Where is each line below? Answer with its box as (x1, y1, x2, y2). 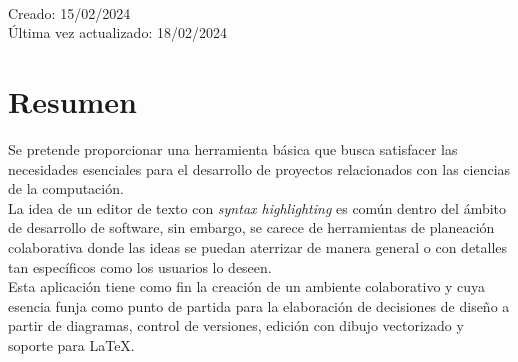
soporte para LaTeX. (8, 335, 135, 355)
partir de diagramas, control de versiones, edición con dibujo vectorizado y (8, 315, 464, 336)
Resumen (8, 81, 137, 122)
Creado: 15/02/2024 (8, 2, 131, 23)
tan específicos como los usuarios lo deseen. (8, 256, 272, 277)
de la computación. (8, 178, 124, 199)
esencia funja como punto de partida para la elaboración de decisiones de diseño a (8, 295, 510, 316)
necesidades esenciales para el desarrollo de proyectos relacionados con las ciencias (8, 158, 511, 179)
